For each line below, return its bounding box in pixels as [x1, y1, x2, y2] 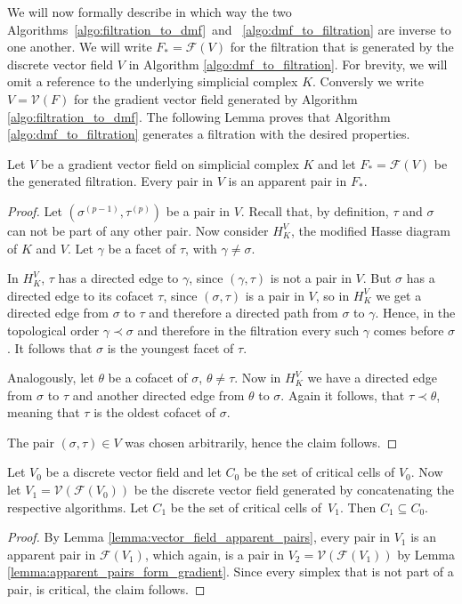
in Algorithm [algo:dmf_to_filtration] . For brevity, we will [128, 54, 448, 73]
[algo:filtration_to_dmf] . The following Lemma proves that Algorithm [7, 107, 391, 125]
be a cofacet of [108, 368, 188, 387]
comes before [373, 320, 444, 339]
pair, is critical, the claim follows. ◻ [7, 580, 206, 599]
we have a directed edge [307, 368, 437, 387]
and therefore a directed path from [149, 303, 338, 322]
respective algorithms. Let [7, 497, 149, 516]
